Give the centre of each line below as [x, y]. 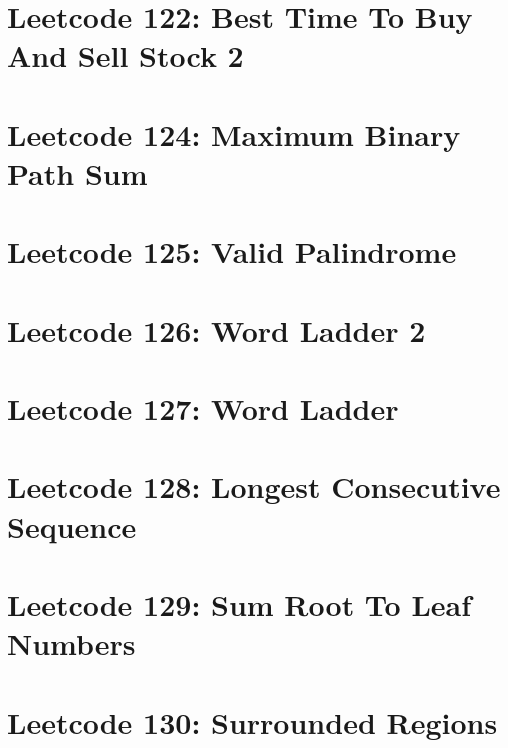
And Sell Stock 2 [125, 55]
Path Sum [77, 172]
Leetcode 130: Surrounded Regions [252, 721]
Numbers [71, 643]
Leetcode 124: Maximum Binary [234, 133]
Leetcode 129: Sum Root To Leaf [239, 604]
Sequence [72, 525]
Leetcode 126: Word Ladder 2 [216, 329]
